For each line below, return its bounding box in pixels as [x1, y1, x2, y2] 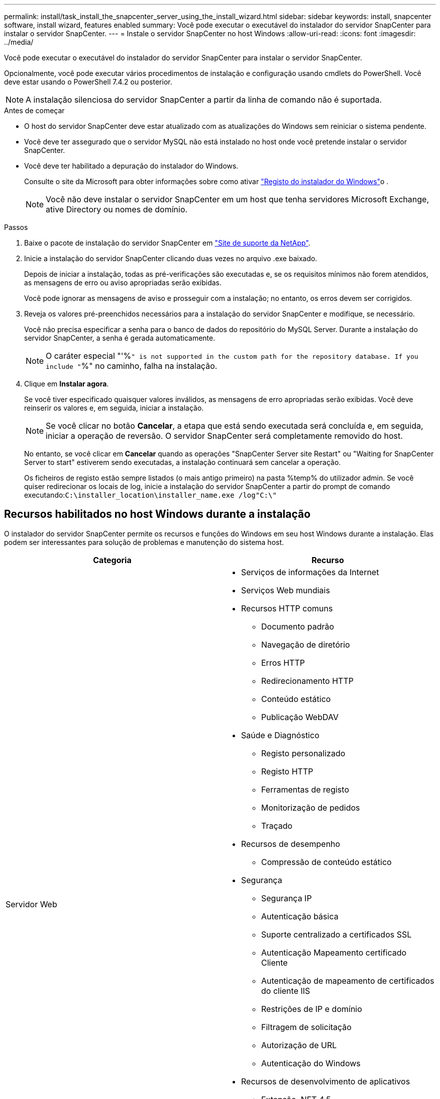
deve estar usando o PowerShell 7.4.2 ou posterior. [4, 77, 172, 86]
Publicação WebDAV [261, 712, 339, 722]
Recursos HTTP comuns [241, 603, 333, 613]
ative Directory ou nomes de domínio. [46, 204, 188, 214]
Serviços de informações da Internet [241, 567, 379, 577]
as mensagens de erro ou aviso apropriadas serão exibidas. [24, 278, 222, 287]
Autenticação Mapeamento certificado [261, 947, 407, 958]
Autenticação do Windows [261, 1058, 361, 1068]
